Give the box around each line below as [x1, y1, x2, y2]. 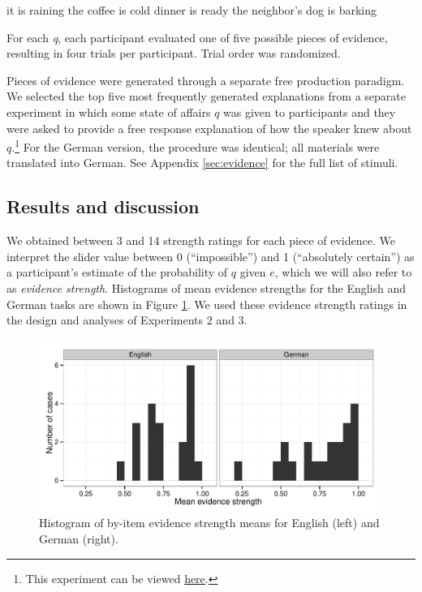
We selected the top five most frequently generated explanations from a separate [6, 88, 406, 105]
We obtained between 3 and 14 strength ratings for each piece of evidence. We [6, 232, 395, 249]
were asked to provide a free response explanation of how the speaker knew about [6, 119, 412, 136]
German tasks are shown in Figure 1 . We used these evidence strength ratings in [6, 295, 407, 312]
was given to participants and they [223, 103, 396, 120]
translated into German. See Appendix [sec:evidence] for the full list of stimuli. [6, 154, 398, 171]
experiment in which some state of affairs [6, 103, 211, 120]
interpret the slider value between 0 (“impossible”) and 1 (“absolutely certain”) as [6, 247, 415, 264]
